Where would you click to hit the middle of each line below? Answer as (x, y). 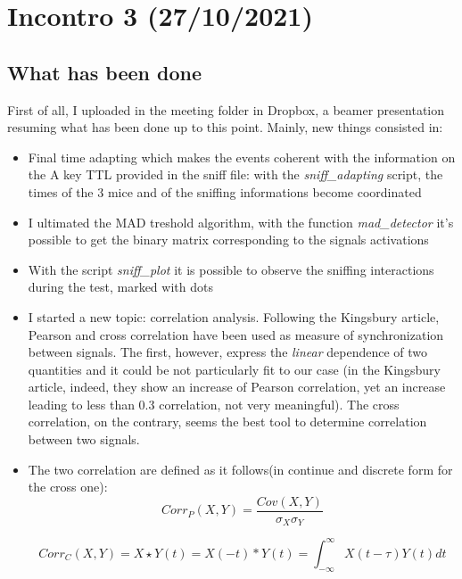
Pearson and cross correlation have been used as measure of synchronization (236, 334)
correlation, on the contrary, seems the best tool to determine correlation (227, 422)
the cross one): (68, 487)
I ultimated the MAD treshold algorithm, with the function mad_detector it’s (241, 222)
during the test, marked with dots (120, 287)
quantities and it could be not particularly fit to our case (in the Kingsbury (234, 369)
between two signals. (84, 439)
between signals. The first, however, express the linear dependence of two (228, 352)
